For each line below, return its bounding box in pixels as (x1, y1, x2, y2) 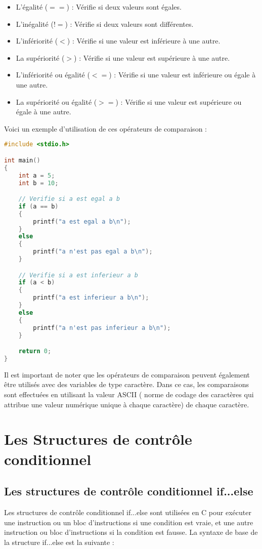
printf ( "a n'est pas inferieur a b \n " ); (33, 324, 171, 331)
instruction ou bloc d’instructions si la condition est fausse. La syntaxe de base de (4, 527, 258, 537)
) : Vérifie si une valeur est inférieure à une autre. (67, 35, 221, 46)
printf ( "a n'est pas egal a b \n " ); (33, 248, 153, 256)
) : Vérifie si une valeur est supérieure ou (115, 96, 242, 107)
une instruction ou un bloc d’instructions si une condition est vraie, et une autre (4, 517, 253, 527)
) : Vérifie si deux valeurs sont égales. (66, 2, 182, 12)
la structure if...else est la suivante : (4, 536, 114, 547)
